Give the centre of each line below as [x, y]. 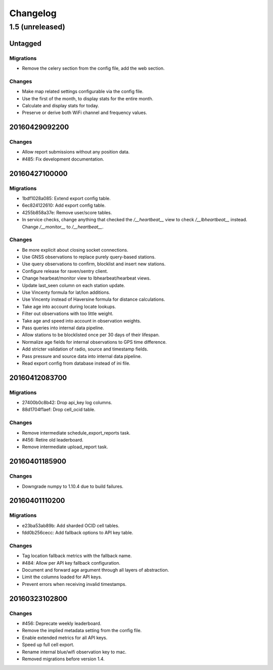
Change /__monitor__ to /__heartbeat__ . [63, 227]
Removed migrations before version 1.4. [63, 659]
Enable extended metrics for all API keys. [65, 638]
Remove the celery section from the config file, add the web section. [93, 68]
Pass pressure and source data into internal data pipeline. [82, 356]
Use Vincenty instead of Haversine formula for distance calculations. [94, 299]
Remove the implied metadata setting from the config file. [82, 630]
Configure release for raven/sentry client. [65, 271]
